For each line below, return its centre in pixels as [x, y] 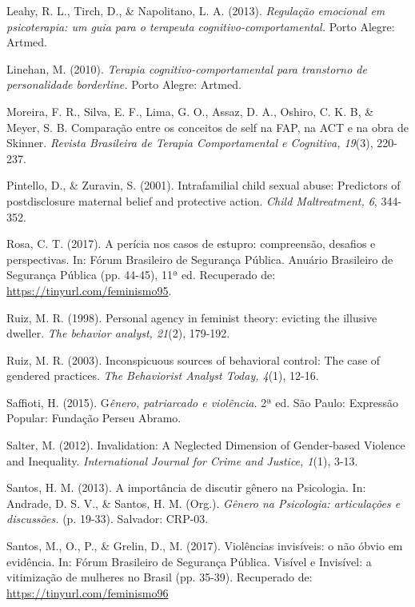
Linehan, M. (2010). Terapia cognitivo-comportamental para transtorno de [187, 68]
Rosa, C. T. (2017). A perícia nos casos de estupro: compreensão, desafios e [191, 244]
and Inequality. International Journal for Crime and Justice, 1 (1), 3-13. [182, 460]
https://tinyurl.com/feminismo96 [88, 592]
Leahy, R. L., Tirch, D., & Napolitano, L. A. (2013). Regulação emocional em [196, 10]
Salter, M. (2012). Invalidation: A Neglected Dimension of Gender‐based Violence [206, 445]
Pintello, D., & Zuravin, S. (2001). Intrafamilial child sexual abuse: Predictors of [204, 185]
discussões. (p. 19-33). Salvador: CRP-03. [108, 519]
